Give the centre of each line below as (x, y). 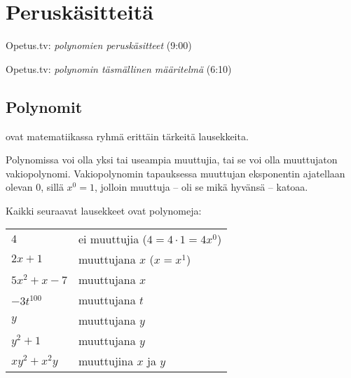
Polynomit (44, 106)
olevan (19, 187)
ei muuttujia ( (112, 239)
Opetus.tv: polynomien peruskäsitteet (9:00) (99, 45)
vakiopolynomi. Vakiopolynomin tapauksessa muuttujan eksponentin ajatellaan (175, 173)
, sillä (52, 187)
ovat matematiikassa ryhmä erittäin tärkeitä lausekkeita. (127, 136)
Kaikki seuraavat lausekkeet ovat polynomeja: (104, 210)
